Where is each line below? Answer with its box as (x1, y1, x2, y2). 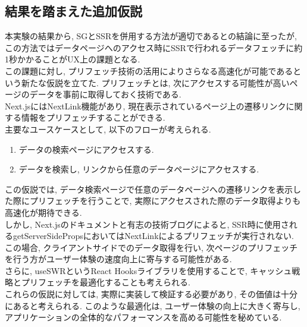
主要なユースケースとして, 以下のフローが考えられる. (5, 122, 211, 135)
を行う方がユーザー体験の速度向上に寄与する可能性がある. (5, 253, 232, 265)
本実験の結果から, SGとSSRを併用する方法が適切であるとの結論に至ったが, (5, 30, 297, 42)
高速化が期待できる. (5, 206, 82, 218)
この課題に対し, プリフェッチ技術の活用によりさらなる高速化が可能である (5, 64, 293, 77)
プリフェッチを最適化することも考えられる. (21, 276, 190, 288)
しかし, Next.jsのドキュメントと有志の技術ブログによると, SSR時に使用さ (5, 218, 289, 230)
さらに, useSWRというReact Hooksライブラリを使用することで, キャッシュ (5, 264, 292, 276)
